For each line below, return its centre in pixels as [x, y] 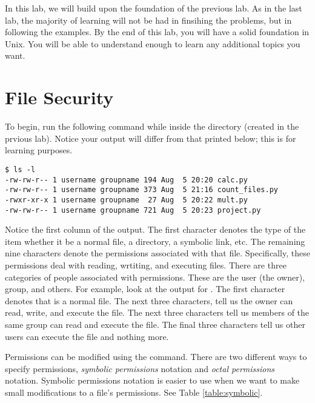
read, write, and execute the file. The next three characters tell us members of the [157, 312]
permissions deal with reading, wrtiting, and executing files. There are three [146, 265]
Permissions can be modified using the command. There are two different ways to [156, 357]
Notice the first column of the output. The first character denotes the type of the [155, 229]
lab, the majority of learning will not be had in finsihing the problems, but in [148, 20]
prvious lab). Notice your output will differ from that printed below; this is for [151, 138]
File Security [59, 97]
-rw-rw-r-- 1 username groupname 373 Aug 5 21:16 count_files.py [142, 190]
